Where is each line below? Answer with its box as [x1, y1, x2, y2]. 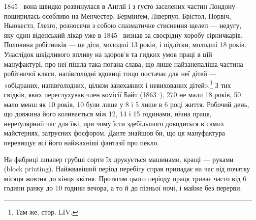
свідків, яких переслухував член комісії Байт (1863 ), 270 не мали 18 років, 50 [4, 89, 241, 99]
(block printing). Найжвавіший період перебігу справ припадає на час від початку [4, 164, 250, 174]
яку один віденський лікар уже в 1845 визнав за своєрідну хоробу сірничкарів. [4, 29, 243, 40]
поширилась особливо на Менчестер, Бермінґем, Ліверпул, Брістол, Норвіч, [4, 10, 231, 21]
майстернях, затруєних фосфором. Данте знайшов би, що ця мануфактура [4, 128, 225, 138]
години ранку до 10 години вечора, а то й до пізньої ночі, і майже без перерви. [4, 183, 242, 193]
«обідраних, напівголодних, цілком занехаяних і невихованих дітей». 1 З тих [4, 78, 231, 90]
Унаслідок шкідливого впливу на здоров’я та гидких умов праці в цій [4, 49, 212, 59]
